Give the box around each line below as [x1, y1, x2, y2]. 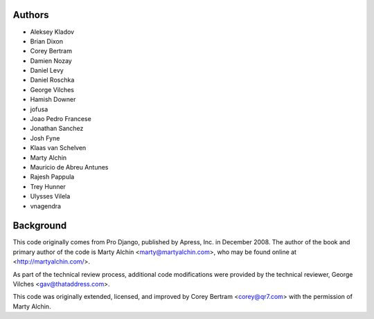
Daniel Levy [30, 66, 64, 75]
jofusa [30, 104, 48, 113]
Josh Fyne [30, 134, 60, 142]
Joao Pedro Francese [30, 115, 91, 123]
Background [12, 220, 67, 232]
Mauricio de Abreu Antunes [30, 163, 109, 171]
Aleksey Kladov [30, 28, 75, 36]
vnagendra [30, 201, 62, 210]
